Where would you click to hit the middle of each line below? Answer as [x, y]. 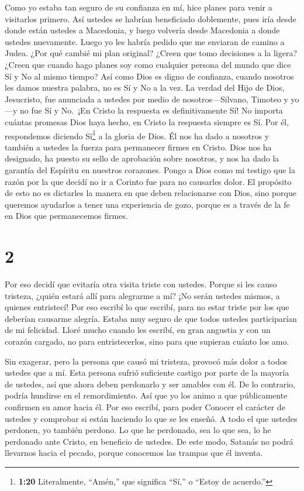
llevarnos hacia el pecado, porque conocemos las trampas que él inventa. [134, 453]
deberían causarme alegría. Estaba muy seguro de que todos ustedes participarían [151, 318]
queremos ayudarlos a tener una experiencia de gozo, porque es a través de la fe [147, 204]
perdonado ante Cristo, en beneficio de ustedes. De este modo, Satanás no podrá [149, 441]
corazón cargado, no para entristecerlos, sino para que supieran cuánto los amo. [147, 341]
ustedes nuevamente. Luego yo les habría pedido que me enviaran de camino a [145, 41]
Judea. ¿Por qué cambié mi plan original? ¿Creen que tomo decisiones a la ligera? [151, 53]
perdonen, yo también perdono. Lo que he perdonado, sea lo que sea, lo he [138, 430]
